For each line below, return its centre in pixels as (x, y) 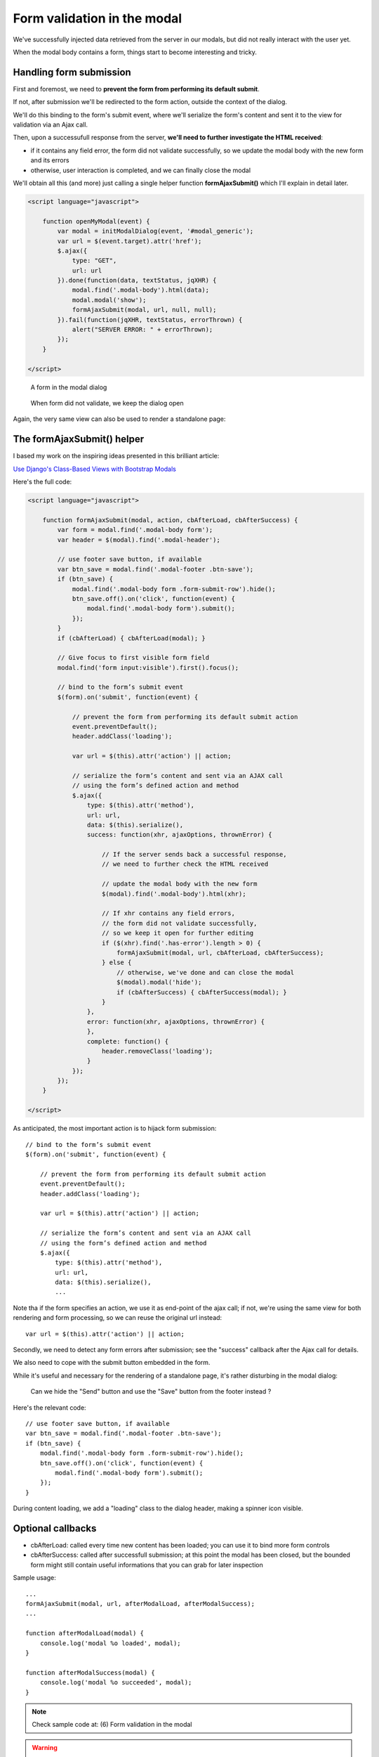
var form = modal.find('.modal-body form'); (135, 530)
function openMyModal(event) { (96, 221)
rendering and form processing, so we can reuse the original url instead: (118, 1318)
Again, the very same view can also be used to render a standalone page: (119, 419)
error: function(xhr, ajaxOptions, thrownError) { (176, 1022)
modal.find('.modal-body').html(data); (141, 290)
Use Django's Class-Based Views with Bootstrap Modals (95, 469)
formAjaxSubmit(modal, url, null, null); (144, 310)
